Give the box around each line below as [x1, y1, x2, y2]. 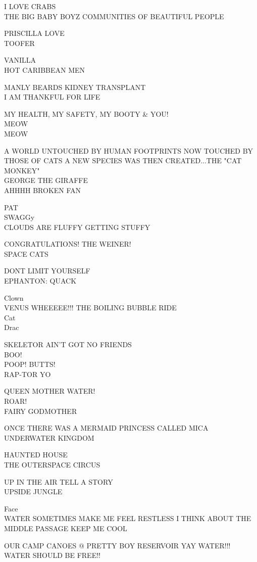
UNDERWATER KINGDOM [4, 432, 94, 443]
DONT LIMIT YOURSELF [4, 265, 90, 276]
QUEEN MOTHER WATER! [4, 386, 95, 396]
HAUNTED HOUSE [4, 449, 68, 460]
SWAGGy [4, 212, 35, 222]
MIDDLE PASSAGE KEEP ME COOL [4, 523, 127, 533]
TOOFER [4, 37, 35, 48]
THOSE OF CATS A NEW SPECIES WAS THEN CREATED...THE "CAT [4, 155, 242, 166]
